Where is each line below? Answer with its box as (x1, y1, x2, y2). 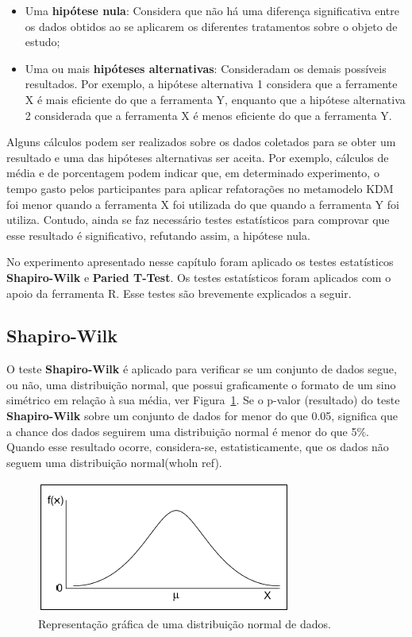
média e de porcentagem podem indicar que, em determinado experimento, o (6, 164, 379, 181)
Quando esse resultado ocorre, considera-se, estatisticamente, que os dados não (6, 438, 389, 455)
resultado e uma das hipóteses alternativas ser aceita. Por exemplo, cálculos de (6, 149, 389, 165)
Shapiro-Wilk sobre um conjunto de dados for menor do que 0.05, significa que (6, 407, 399, 424)
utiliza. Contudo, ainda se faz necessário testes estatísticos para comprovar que (6, 211, 390, 228)
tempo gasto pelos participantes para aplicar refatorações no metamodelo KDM (6, 180, 394, 196)
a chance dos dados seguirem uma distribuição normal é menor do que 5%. (6, 423, 369, 439)
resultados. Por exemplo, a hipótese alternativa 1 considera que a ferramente (25, 75, 398, 92)
